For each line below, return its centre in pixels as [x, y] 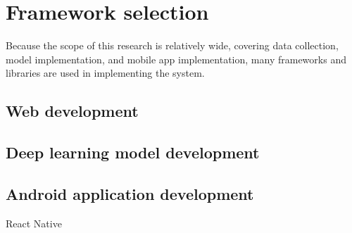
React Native [34, 223]
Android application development [130, 193]
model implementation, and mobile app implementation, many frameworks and [176, 59]
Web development [72, 111]
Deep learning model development [133, 152]
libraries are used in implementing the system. [105, 73]
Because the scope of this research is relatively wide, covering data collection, [172, 45]
